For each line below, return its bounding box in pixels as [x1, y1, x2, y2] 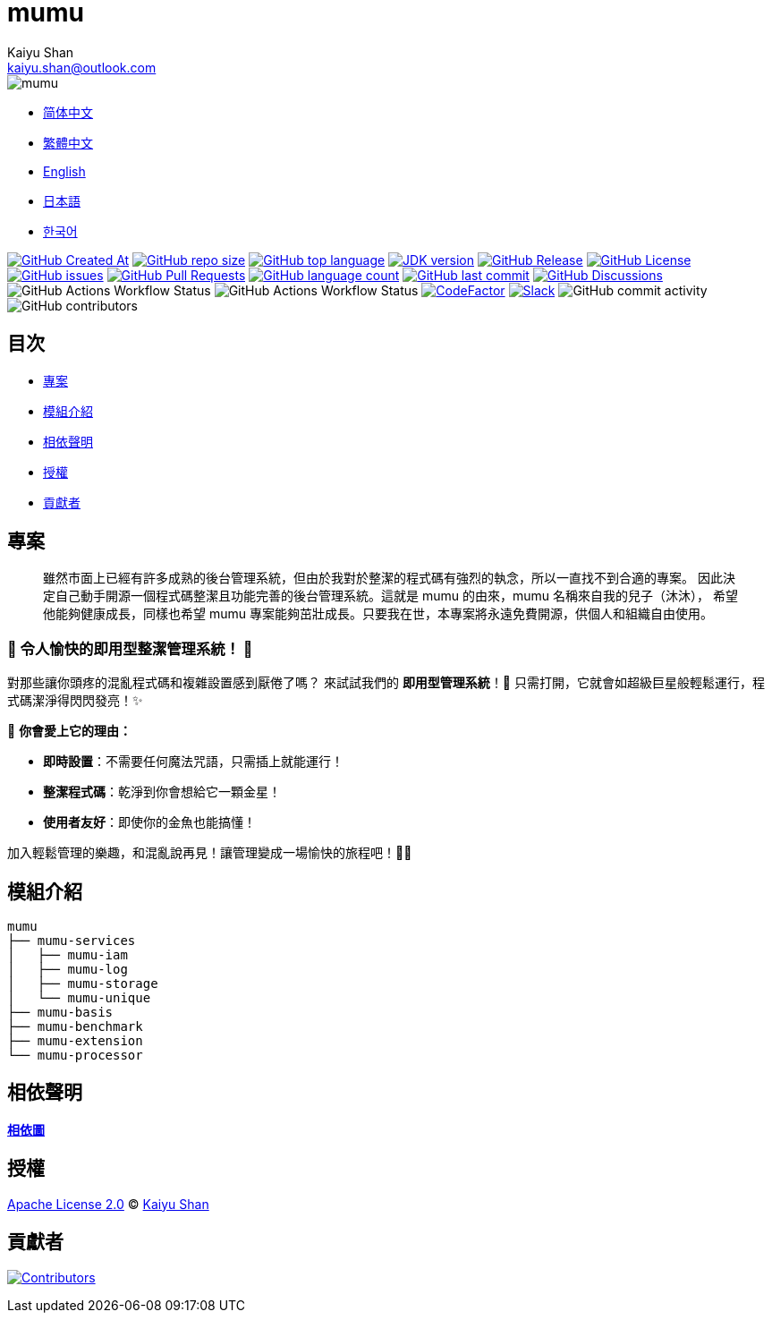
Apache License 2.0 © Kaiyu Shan [7, 1196, 209, 1212]
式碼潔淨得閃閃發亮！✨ [7, 693, 143, 709]
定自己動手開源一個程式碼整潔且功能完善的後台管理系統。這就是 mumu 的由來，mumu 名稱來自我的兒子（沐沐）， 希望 [43, 588, 738, 604]
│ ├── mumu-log [7, 962, 128, 977]
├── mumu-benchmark [7, 1019, 143, 1035]
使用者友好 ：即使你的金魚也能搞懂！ [43, 814, 256, 830]
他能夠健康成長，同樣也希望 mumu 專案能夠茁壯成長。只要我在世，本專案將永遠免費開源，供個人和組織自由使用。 [43, 606, 713, 622]
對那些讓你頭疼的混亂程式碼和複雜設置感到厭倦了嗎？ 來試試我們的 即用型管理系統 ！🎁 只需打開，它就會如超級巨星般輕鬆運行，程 [7, 675, 765, 691]
